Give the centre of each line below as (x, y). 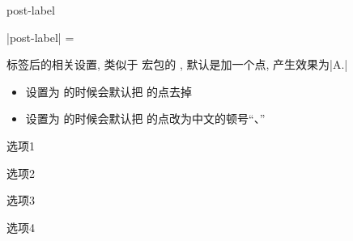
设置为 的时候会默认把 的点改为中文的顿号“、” (145, 118)
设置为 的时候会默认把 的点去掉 (109, 91)
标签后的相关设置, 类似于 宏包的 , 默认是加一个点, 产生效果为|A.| (177, 64)
